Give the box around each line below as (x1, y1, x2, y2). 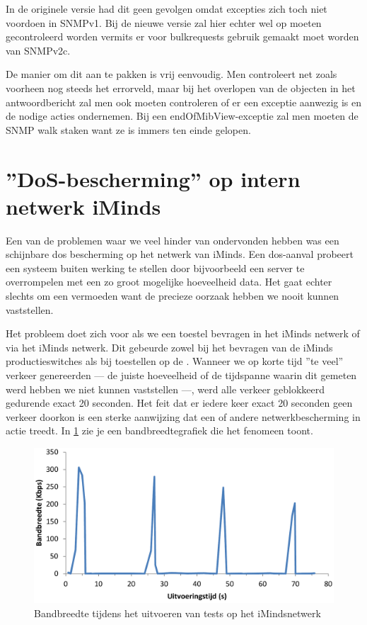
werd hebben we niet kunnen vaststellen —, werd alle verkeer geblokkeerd (6, 381, 325, 396)
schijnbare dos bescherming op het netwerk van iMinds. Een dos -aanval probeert (6, 247, 354, 261)
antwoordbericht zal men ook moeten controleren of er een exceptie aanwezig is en (6, 94, 362, 109)
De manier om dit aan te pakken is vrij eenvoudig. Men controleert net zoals (6, 67, 337, 81)
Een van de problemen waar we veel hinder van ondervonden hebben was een (6, 232, 339, 247)
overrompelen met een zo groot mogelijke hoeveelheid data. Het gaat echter (6, 274, 332, 289)
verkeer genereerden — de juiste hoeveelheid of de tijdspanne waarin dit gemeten (6, 368, 357, 382)
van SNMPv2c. (6, 43, 71, 57)
